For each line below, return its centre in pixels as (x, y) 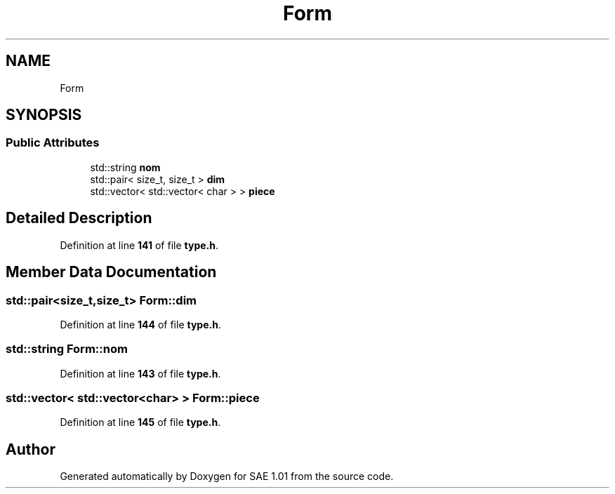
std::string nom (125, 167)
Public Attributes (53, 143)
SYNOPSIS (44, 115)
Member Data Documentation (111, 272)
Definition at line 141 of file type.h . (139, 245)
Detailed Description (79, 218)
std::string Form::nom (67, 349)
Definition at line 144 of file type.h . (140, 324)
